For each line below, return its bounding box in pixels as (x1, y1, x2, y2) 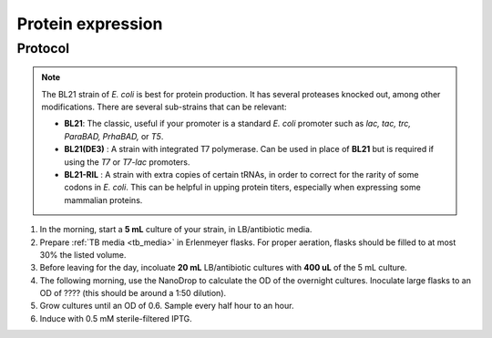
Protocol (16, 40, 70, 56)
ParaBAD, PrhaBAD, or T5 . (64, 130, 164, 141)
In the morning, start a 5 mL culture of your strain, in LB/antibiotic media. (39, 224, 313, 235)
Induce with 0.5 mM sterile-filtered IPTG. (39, 312, 193, 323)
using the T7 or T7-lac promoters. (64, 156, 190, 168)
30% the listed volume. (39, 249, 127, 260)
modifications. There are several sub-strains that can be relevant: (41, 101, 287, 112)
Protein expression (16, 14, 163, 34)
